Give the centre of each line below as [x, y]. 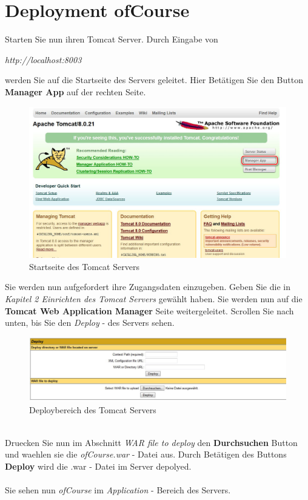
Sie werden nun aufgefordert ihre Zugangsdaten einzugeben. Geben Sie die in [148, 287]
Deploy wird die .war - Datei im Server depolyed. [98, 466]
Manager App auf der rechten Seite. [75, 91]
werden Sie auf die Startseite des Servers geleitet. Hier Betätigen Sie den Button [154, 80]
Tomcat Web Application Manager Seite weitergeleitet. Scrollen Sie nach [149, 310]
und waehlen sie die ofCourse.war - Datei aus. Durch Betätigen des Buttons [146, 454]
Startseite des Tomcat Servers [84, 266]
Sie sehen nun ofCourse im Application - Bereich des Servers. [118, 489]
